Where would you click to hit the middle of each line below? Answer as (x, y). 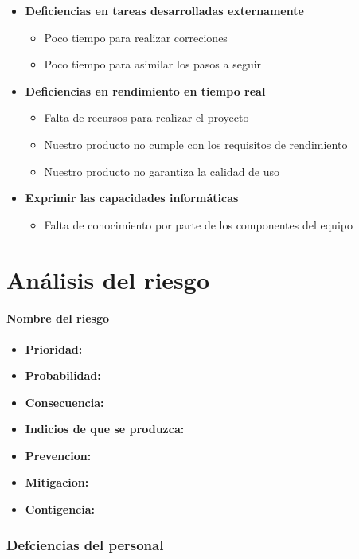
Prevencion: (58, 455)
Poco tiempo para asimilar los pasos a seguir (153, 64)
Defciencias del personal (85, 544)
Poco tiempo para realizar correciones (136, 37)
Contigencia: (60, 509)
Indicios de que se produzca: (105, 429)
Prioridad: (54, 348)
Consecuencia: (64, 402)
